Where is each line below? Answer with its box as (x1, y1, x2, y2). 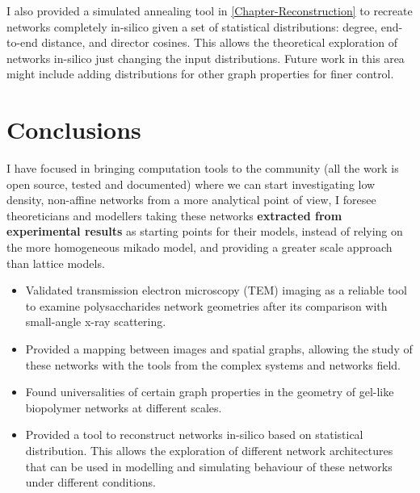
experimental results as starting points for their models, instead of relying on (6, 223, 403, 240)
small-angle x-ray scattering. (25, 313, 166, 330)
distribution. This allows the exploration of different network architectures (25, 442, 393, 458)
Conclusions (6, 113, 141, 146)
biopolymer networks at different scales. (25, 399, 222, 416)
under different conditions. (25, 474, 156, 491)
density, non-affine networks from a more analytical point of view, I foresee (6, 191, 376, 208)
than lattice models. (6, 254, 105, 271)
